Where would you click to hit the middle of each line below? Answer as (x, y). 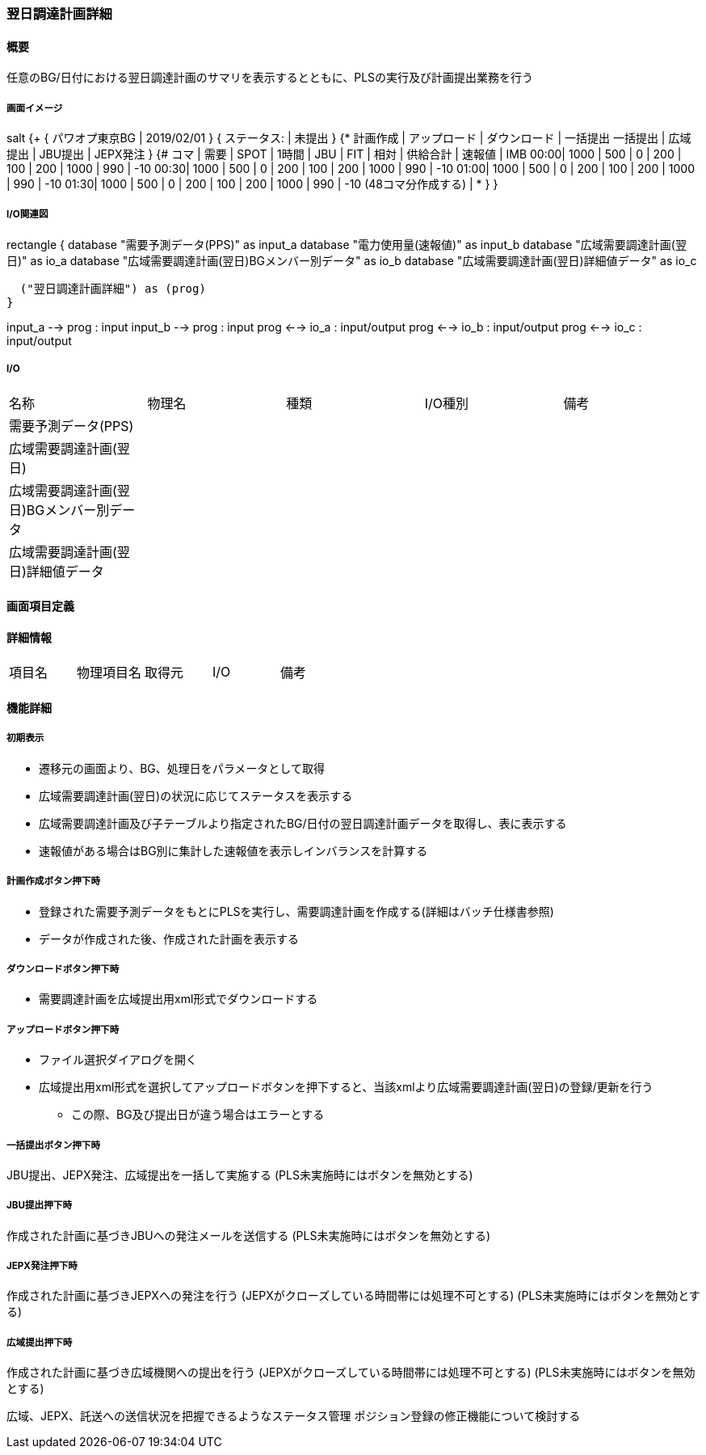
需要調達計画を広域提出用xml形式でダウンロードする (179, 999)
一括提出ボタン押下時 (54, 1145)
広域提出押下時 (40, 1342)
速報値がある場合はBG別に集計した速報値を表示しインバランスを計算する (233, 850)
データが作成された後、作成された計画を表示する (169, 938)
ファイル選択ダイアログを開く (118, 1060)
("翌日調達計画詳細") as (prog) (113, 288)
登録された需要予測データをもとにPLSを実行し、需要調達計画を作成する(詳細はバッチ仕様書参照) (296, 911)
